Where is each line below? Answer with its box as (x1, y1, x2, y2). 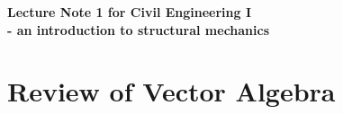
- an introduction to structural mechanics (7, 20, 270, 39)
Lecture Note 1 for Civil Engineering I (7, 3, 252, 21)
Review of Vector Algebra (7, 73, 336, 110)
